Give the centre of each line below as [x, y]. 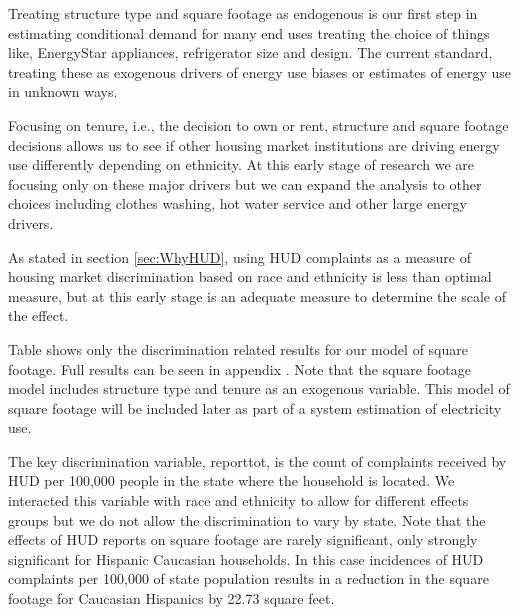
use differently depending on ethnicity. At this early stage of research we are [241, 164]
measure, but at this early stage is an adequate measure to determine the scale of [257, 295]
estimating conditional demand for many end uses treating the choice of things [249, 32]
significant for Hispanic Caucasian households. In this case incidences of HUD [246, 558]
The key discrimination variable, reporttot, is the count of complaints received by [257, 460]
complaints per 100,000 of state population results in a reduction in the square [248, 578]
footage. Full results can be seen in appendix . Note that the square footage [239, 368]
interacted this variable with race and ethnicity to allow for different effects [238, 500]
